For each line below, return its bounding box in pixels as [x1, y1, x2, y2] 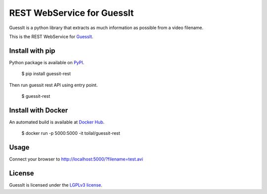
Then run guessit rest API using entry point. [9, 82, 98, 88]
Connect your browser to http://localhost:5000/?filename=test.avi [9, 156, 143, 162]
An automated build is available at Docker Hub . [9, 119, 105, 125]
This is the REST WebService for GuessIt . [9, 34, 93, 39]
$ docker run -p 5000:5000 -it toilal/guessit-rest [21, 130, 121, 136]
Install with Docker [9, 106, 68, 115]
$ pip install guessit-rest [21, 71, 71, 77]
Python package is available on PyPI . [9, 59, 85, 65]
